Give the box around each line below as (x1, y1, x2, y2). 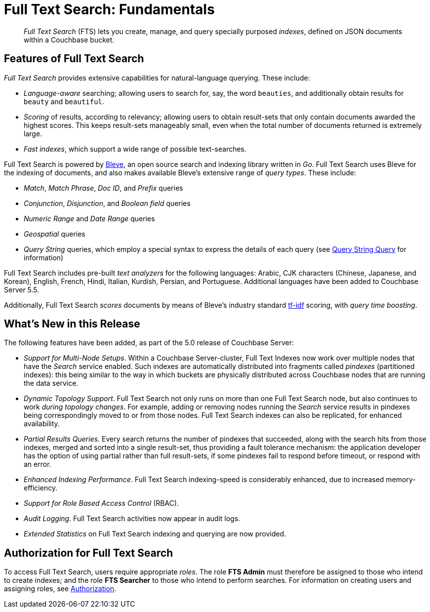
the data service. (24, 379, 78, 388)
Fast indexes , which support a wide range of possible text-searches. (24, 144, 247, 153)
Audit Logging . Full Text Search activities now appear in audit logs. (24, 514, 240, 523)
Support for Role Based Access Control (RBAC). (24, 499, 179, 508)
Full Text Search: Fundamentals (4, 1, 215, 18)
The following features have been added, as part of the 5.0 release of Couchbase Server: (4, 338, 294, 347)
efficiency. (24, 484, 58, 492)
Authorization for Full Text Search (4, 546, 173, 559)
